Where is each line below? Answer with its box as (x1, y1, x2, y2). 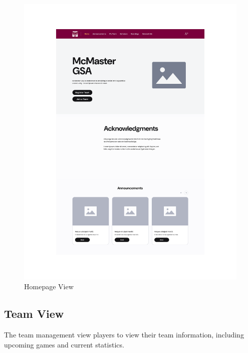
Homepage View (24, 281, 74, 292)
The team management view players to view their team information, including (4, 329, 244, 340)
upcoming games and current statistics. (4, 339, 124, 349)
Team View (4, 306, 64, 321)
